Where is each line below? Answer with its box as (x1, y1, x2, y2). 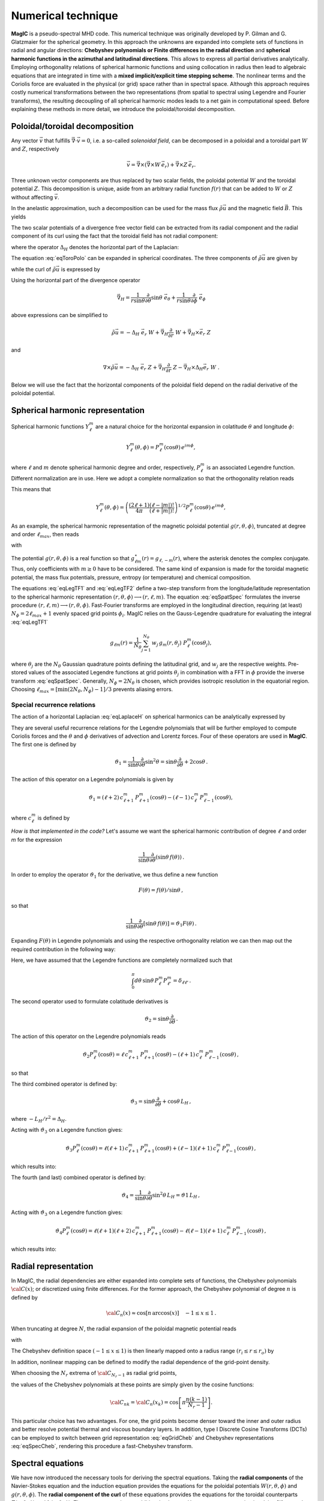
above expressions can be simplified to (11, 311, 108, 318)
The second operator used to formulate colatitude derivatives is (11, 998, 169, 1005)
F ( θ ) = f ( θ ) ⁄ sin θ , (138, 887, 183, 893)
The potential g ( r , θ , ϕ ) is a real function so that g (11, 554, 135, 561)
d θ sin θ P (134, 977, 159, 984)
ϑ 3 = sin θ (130, 1098, 155, 1106)
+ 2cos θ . (184, 758, 208, 765)
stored (11, 669, 27, 676)
